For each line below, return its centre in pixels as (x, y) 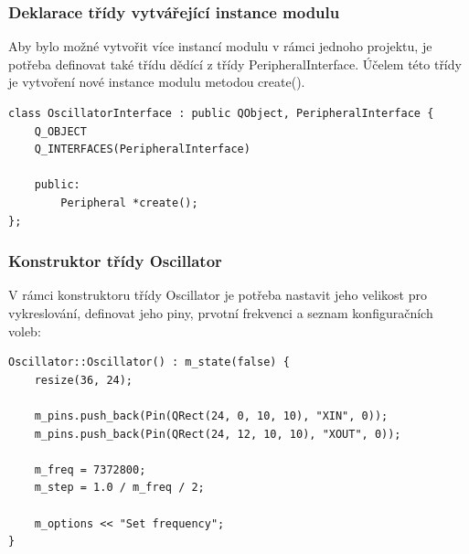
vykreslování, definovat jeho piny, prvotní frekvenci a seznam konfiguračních (221, 312)
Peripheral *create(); (129, 202)
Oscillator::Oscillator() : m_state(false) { (149, 362)
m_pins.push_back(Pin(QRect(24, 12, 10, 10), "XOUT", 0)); (218, 434)
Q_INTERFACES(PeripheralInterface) (142, 149)
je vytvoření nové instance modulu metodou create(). (157, 82)
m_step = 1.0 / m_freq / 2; (119, 488)
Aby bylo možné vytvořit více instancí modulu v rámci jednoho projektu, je (220, 46)
